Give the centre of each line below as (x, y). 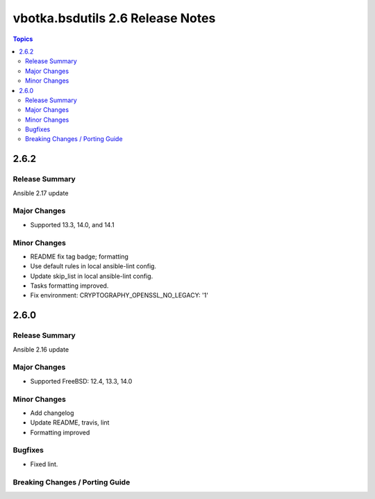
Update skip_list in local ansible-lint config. (92, 276)
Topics (23, 39)
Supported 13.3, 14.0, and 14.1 (72, 224)
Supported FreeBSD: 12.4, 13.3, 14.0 (81, 381)
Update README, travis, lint (70, 423)
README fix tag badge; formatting (79, 256)
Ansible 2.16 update (41, 349)
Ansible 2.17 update (41, 193)
